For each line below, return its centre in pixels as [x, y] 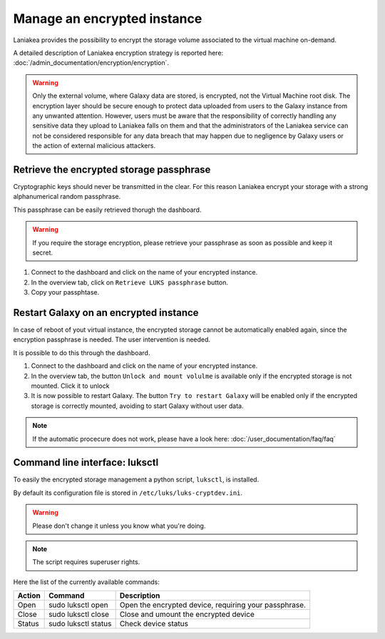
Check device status [154, 624]
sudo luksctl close [79, 615]
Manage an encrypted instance [108, 19]
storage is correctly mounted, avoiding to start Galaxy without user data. [137, 406]
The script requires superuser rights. [86, 562]
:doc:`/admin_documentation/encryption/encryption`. [91, 63]
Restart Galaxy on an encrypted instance [106, 313]
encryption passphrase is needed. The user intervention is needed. [112, 339]
